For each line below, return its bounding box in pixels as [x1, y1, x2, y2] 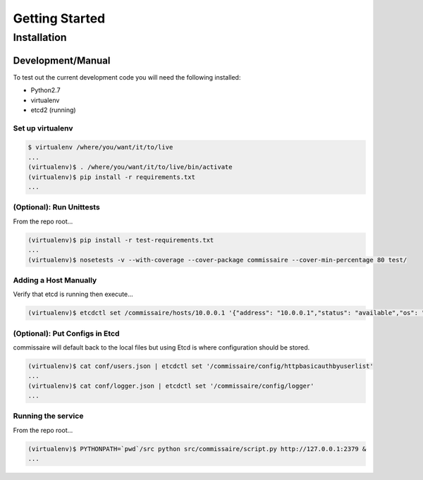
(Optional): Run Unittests [13, 202, 100, 212]
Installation [13, 31, 67, 44]
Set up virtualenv [13, 123, 73, 133]
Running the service [13, 411, 84, 421]
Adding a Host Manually [13, 275, 97, 285]
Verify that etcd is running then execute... [13, 290, 133, 299]
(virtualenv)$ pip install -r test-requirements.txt [27, 236, 214, 244]
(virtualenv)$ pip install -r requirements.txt [27, 173, 195, 181]
